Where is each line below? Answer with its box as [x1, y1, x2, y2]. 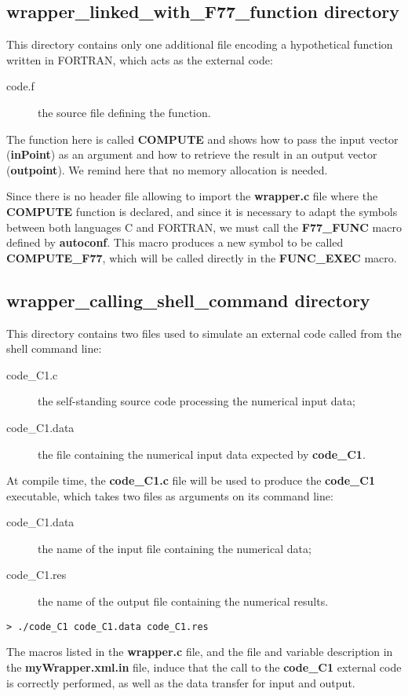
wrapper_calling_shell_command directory [6, 288, 370, 312]
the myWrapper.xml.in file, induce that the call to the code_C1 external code [6, 658, 402, 675]
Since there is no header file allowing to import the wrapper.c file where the [6, 188, 378, 204]
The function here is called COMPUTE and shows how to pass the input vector [6, 130, 399, 147]
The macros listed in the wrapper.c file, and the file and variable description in [6, 643, 393, 660]
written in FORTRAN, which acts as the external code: [6, 51, 273, 68]
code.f [6, 78, 35, 94]
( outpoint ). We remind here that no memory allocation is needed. [6, 161, 328, 178]
